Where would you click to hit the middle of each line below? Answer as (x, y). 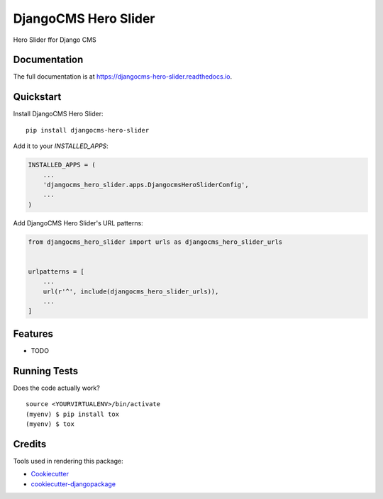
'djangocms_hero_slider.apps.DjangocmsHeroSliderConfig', (146, 185)
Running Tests (45, 371)
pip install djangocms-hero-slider (88, 130)
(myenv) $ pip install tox (73, 414)
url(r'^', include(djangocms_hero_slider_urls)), (131, 291)
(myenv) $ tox (50, 424)
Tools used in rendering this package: (68, 461)
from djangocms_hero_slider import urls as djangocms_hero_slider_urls (155, 242)
